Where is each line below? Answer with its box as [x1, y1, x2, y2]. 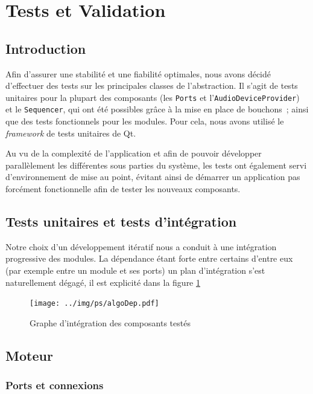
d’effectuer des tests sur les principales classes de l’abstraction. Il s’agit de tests [5, 79, 298, 92]
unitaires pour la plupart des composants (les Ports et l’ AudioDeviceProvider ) [5, 91, 300, 103]
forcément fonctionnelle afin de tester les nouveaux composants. [5, 182, 241, 195]
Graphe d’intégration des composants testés [30, 316, 191, 329]
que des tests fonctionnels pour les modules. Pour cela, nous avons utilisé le [5, 115, 284, 128]
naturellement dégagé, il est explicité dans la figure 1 [5, 276, 200, 288]
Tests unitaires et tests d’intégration [5, 212, 237, 231]
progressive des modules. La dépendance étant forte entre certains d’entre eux [5, 252, 293, 265]
